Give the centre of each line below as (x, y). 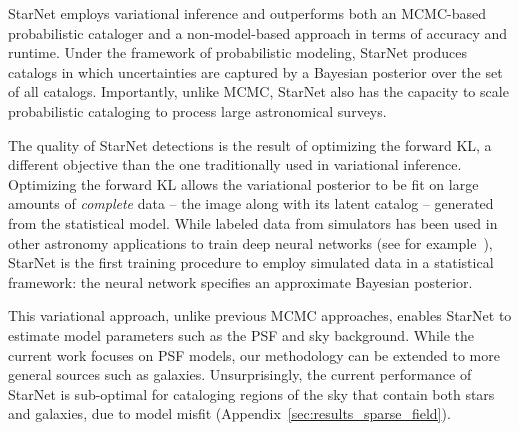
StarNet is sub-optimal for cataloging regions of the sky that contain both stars (251, 393)
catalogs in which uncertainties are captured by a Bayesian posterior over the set (255, 71)
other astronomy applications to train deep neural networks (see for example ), (250, 242)
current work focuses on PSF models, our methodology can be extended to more (254, 354)
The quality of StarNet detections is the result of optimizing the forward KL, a (250, 144)
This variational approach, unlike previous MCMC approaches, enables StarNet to (260, 315)
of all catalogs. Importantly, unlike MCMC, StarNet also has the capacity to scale (258, 91)
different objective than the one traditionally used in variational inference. (235, 164)
